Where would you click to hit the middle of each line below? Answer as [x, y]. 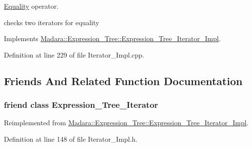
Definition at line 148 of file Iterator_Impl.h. [71, 139]
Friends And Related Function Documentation [123, 81]
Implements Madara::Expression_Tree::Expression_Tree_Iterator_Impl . [112, 38]
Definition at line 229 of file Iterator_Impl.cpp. [74, 54]
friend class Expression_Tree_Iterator [81, 105]
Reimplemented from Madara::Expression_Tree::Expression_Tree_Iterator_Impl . [126, 123]
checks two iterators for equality [52, 22]
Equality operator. [31, 6]
